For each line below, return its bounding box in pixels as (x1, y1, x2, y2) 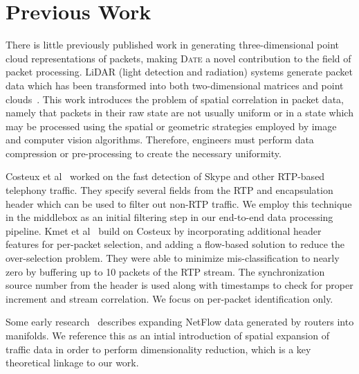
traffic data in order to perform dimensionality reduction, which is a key (6, 341, 311, 356)
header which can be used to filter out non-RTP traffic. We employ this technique (6, 196, 352, 211)
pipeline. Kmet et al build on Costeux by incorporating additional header (6, 223, 322, 238)
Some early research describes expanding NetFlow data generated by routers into (6, 314, 354, 329)
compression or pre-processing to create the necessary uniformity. (6, 145, 282, 160)
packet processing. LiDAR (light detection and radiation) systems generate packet (6, 64, 353, 79)
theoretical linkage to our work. (6, 355, 139, 370)
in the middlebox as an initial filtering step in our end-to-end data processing (6, 210, 333, 224)
